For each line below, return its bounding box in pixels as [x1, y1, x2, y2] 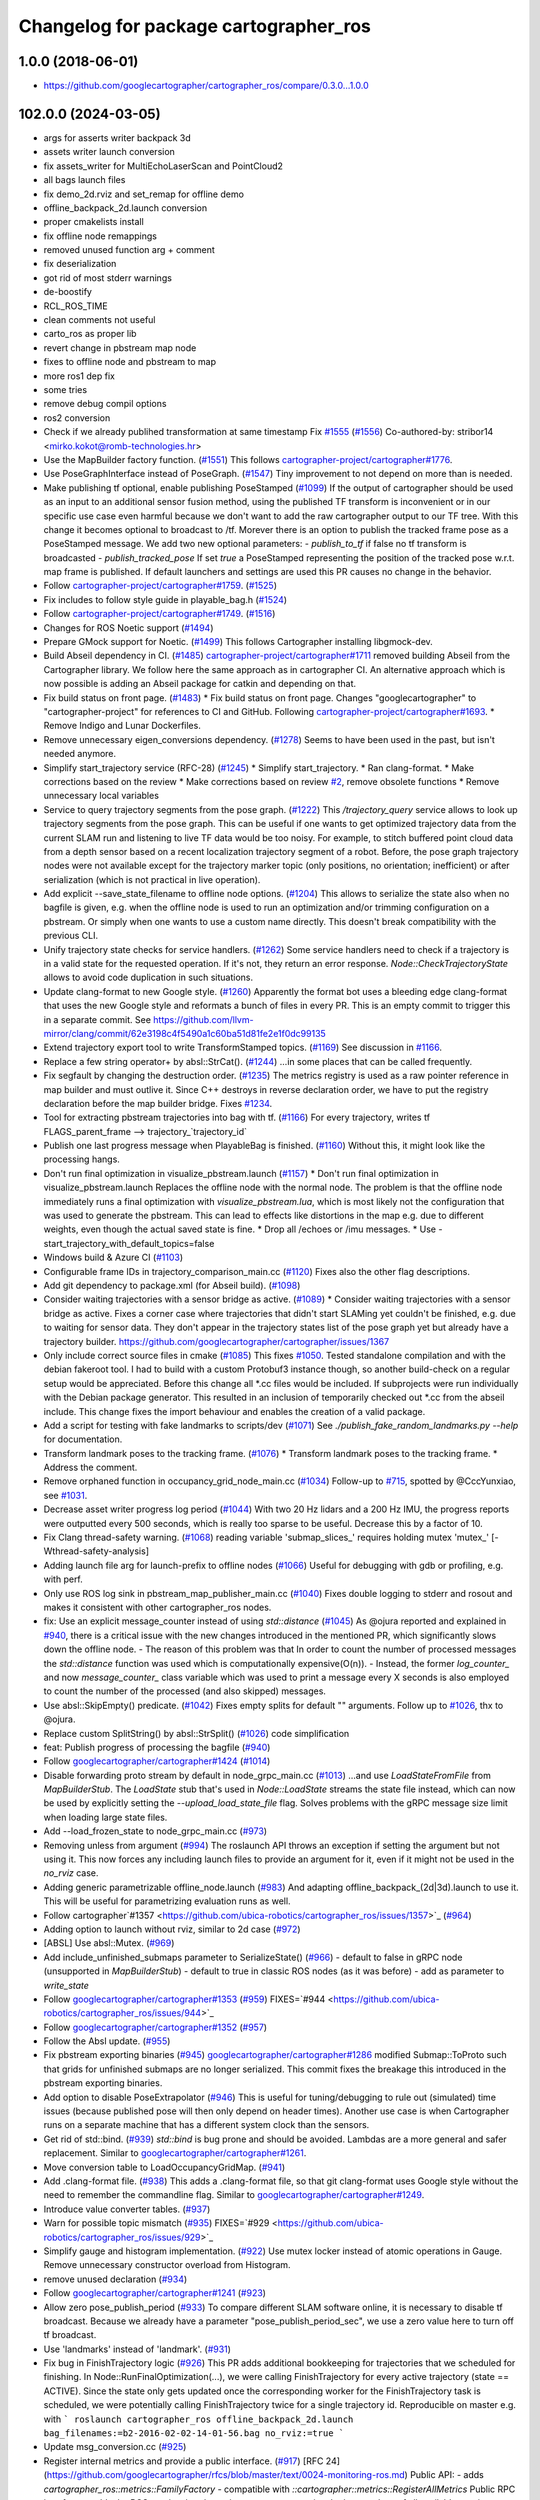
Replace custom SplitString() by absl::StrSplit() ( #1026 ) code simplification [43, 1727, 350, 1739]
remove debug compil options [43, 398, 167, 410]
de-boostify [43, 286, 92, 298]
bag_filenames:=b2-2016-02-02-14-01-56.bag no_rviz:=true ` [43, 2428, 345, 2439]
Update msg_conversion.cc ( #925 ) [43, 2441, 187, 2453]
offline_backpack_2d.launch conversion [43, 201, 208, 214]
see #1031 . [43, 1489, 88, 1501]
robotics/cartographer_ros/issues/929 [43, 2231, 201, 2243]
